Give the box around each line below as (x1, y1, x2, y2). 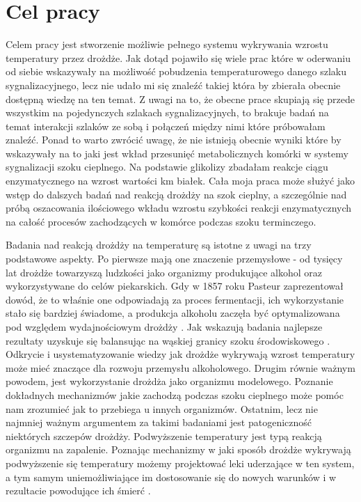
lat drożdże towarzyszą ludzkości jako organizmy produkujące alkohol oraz (6, 265, 322, 279)
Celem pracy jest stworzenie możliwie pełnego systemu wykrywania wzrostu (6, 37, 328, 52)
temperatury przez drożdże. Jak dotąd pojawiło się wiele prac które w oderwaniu (6, 50, 351, 65)
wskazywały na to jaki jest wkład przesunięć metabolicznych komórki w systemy (6, 146, 348, 160)
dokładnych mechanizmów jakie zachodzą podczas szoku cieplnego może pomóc (6, 387, 344, 402)
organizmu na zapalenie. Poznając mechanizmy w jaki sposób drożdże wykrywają (6, 442, 351, 457)
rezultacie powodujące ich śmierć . (6, 483, 151, 498)
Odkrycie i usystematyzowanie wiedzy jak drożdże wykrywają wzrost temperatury (6, 347, 355, 361)
